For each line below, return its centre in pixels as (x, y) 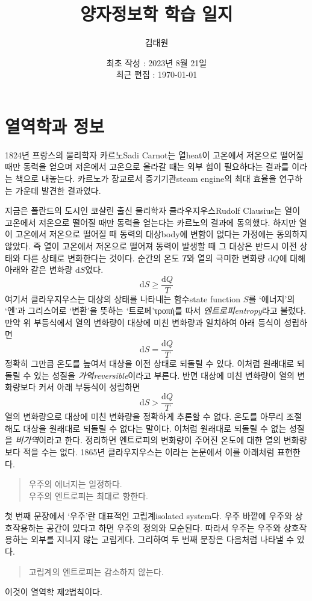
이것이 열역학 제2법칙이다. (54, 592)
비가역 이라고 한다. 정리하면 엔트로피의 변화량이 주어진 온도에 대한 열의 (148, 440)
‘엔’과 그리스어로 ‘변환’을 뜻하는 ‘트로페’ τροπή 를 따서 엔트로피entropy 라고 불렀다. (155, 310)
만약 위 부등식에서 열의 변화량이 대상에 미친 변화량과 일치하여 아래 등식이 (143, 322)
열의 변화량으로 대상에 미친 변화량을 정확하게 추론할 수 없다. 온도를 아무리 (144, 416)
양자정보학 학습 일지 (157, 14)
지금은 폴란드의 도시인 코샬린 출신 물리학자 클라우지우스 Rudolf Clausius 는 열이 (153, 210)
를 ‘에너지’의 (272, 298)
